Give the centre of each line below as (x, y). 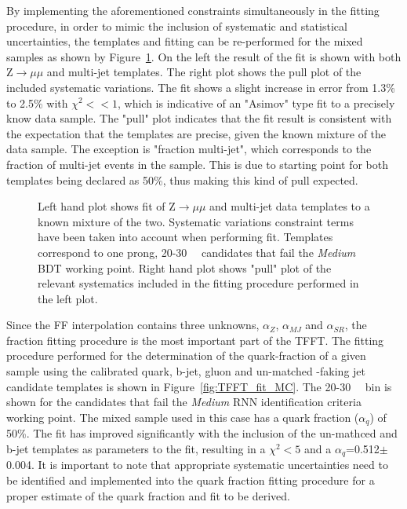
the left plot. (68, 298)
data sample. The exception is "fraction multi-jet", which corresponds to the (189, 149)
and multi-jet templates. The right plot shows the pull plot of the (204, 72)
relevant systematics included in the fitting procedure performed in (198, 283)
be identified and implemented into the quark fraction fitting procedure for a (191, 480)
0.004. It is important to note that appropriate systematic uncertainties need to (197, 465)
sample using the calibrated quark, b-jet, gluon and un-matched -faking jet (186, 371)
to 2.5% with (37, 103)
